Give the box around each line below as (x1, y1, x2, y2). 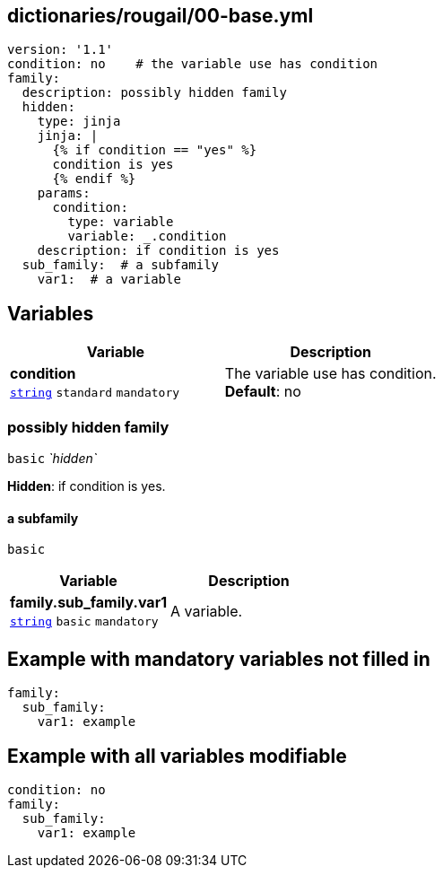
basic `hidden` (7, 451, 98, 467)
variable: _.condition (67, 229, 227, 244)
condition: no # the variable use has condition (7, 57, 378, 72)
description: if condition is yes (37, 243, 280, 258)
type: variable (67, 214, 174, 230)
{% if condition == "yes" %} (52, 143, 257, 158)
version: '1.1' (7, 42, 114, 57)
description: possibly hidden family (22, 85, 287, 101)
